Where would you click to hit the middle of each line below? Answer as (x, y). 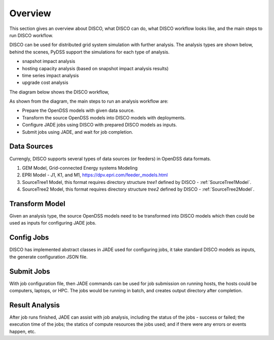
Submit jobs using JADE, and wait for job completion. (78, 132)
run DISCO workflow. (31, 35)
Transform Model (37, 204)
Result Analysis (35, 305)
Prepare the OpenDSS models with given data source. (78, 111)
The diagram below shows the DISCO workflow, (59, 92)
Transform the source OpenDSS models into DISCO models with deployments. (104, 117)
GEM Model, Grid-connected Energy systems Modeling (80, 168)
